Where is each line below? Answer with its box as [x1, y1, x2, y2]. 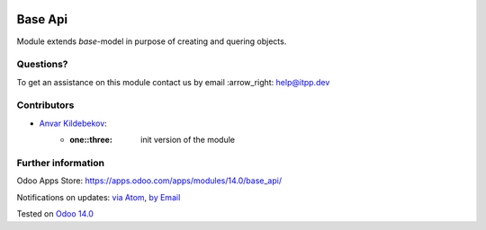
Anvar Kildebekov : [39, 118, 107, 128]
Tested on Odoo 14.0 [16, 208, 94, 219]
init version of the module [140, 135, 236, 146]
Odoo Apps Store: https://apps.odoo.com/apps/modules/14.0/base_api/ [16, 175, 283, 186]
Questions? [16, 58, 68, 71]
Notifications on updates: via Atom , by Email [16, 191, 181, 202]
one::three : [69, 135, 112, 146]
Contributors [16, 99, 75, 111]
